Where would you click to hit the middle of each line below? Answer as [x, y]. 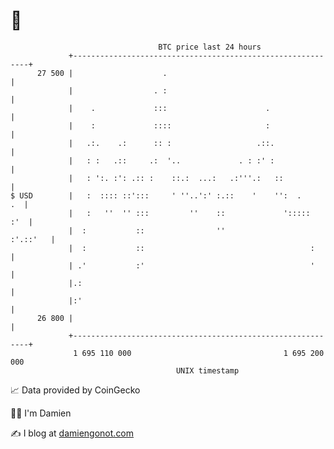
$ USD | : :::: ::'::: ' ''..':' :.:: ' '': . [156, 195]
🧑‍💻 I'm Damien [41, 413]
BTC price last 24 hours [210, 47]
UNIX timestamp [207, 370]
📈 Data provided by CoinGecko [75, 390]
